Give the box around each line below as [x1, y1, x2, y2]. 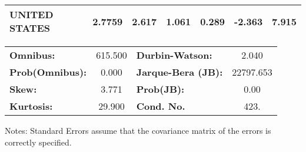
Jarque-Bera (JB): [136, 65, 223, 79]
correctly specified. [5, 136, 72, 148]
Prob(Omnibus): [9, 65, 87, 79]
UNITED [9, 8, 54, 21]
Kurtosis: [9, 99, 53, 113]
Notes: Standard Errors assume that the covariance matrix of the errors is [5, 124, 271, 136]
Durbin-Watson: [136, 48, 212, 62]
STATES [9, 21, 50, 35]
